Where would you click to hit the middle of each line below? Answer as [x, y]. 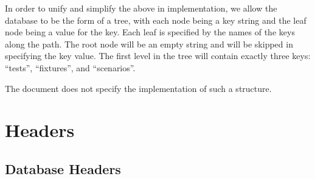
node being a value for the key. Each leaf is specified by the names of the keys [150, 32]
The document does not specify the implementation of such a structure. [138, 88]
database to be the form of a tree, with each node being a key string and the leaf [156, 20]
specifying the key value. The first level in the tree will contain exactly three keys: [158, 56]
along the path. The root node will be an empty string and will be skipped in [149, 44]
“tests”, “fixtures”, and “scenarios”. [70, 67]
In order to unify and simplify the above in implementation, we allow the [141, 8]
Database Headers [63, 168]
